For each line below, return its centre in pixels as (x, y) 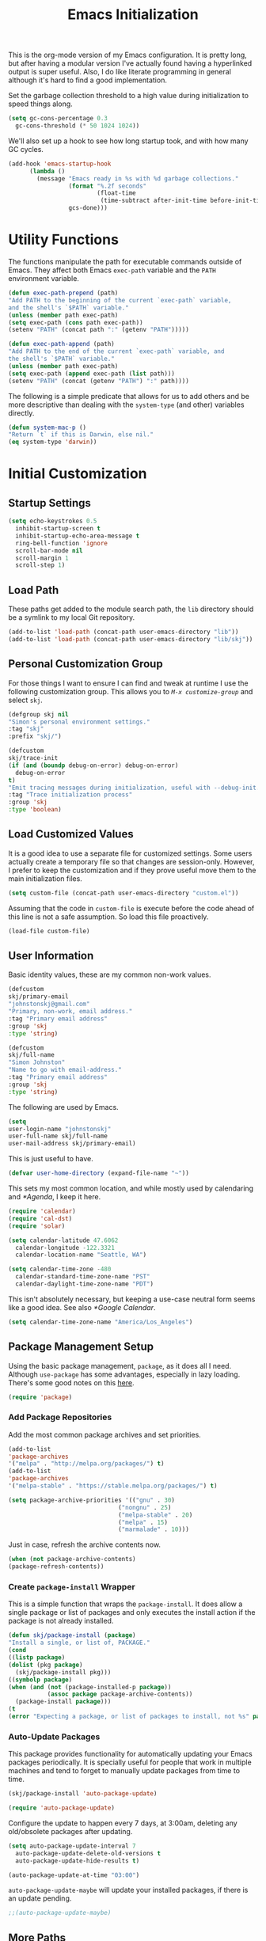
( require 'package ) (40, 1397)
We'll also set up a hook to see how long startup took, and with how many (128, 141)
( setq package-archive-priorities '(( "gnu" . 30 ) (92, 1500)
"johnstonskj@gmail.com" (49, 1004)
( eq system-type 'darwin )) (53, 442)
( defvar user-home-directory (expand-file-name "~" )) (99, 1173)
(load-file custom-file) (49, 931)
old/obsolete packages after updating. (70, 1831)
